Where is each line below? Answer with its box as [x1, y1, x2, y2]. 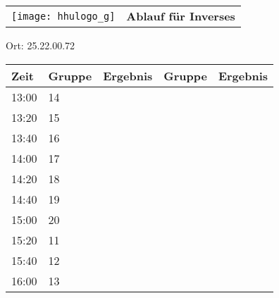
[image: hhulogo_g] [11, 10, 116, 22]
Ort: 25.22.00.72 [6, 38, 75, 52]
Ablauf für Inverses [126, 8, 235, 24]
